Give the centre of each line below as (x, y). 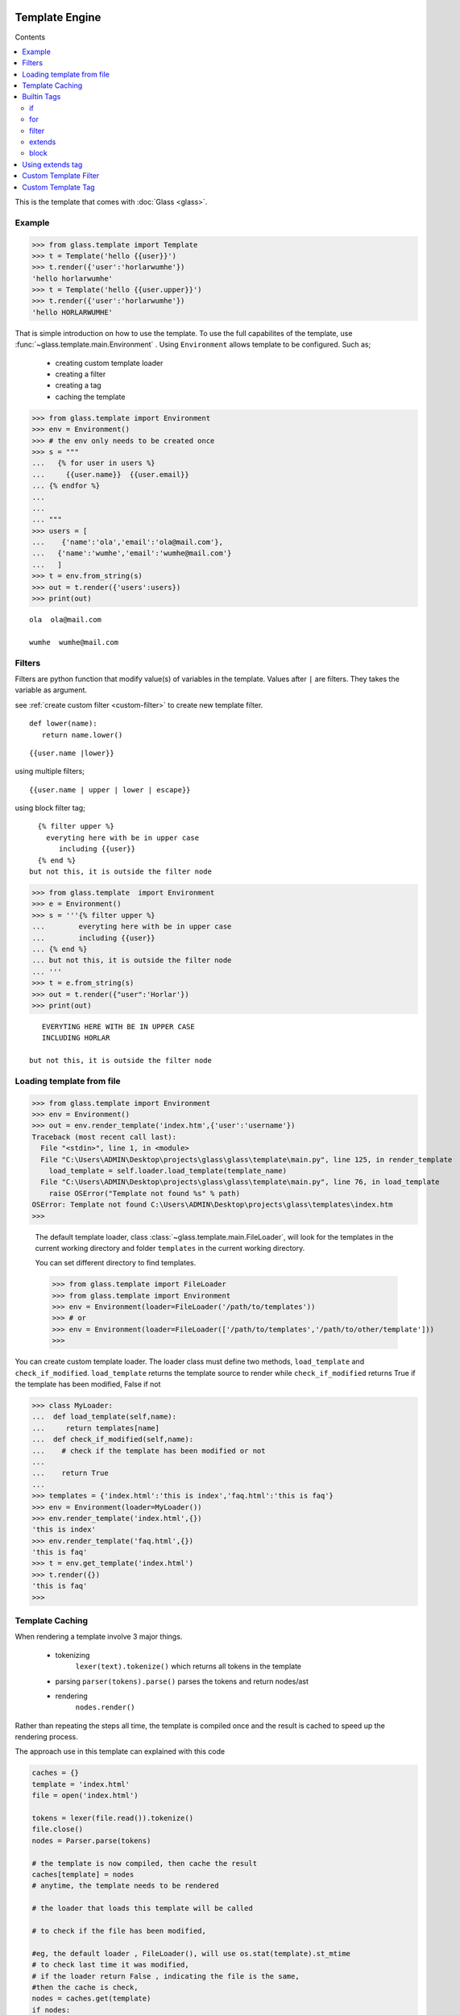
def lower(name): (63, 724)
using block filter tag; (50, 808)
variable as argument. (51, 690)
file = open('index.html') (85, 1796)
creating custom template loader (109, 363)
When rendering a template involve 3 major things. (99, 1637)
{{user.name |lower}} (72, 753)
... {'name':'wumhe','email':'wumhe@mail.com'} (132, 553)
